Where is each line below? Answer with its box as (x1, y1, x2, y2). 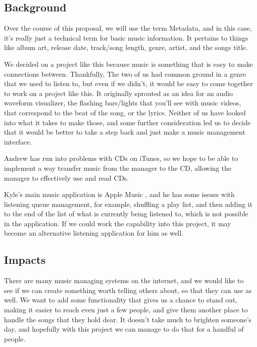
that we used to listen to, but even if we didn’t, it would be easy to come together (4, 78, 253, 89)
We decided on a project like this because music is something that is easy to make (4, 58, 253, 69)
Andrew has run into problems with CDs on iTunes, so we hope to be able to (4, 153, 238, 163)
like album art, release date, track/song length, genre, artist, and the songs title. (4, 42, 248, 52)
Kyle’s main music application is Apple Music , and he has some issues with (4, 189, 235, 199)
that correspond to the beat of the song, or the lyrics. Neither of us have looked (4, 107, 246, 117)
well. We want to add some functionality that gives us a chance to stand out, (4, 295, 238, 305)
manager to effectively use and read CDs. (4, 172, 129, 183)
